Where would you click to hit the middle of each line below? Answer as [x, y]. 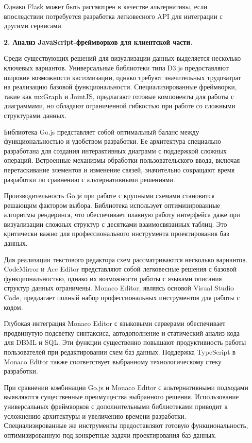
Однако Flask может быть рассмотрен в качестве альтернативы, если [106, 6]
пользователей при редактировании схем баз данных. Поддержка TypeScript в [120, 352]
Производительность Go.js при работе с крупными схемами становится [109, 196]
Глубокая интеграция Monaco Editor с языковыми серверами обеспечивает [115, 323]
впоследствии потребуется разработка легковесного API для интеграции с [113, 16]
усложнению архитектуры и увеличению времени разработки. [95, 416]
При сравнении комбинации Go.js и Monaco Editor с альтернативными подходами [126, 387]
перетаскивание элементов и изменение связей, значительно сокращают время [119, 169]
